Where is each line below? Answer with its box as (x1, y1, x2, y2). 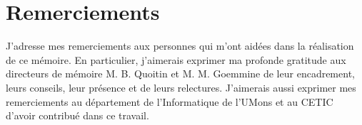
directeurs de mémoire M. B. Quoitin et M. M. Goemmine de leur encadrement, (6, 66, 355, 81)
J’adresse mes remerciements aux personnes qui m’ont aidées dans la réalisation (6, 38, 354, 53)
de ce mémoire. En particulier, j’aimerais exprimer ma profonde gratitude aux (6, 52, 346, 67)
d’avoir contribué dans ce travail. (6, 108, 149, 123)
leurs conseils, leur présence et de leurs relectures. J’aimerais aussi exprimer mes (6, 80, 356, 94)
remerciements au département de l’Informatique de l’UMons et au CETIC (6, 94, 333, 109)
